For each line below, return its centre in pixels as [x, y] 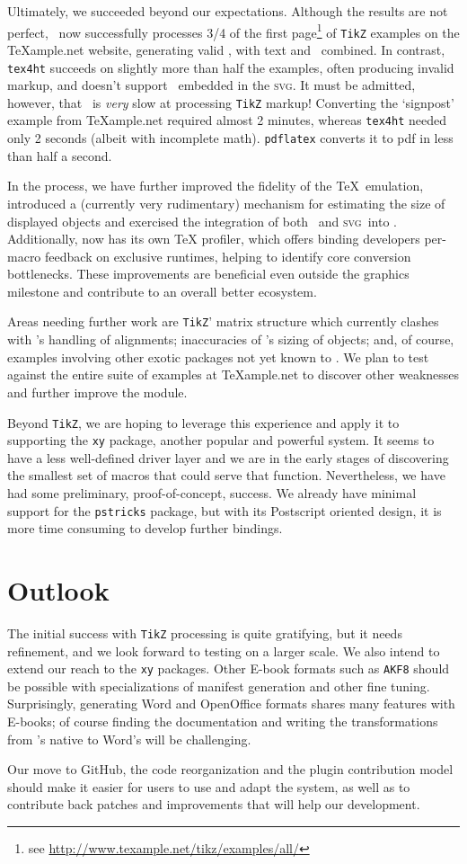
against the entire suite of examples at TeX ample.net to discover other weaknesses [233, 374]
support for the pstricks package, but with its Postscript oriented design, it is [225, 510]
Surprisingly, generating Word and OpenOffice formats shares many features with [231, 704]
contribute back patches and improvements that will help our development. [214, 804]
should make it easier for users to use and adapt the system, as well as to [209, 786]
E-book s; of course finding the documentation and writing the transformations [223, 721]
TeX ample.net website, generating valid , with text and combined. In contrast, [226, 49]
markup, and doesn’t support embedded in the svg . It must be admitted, [211, 85]
